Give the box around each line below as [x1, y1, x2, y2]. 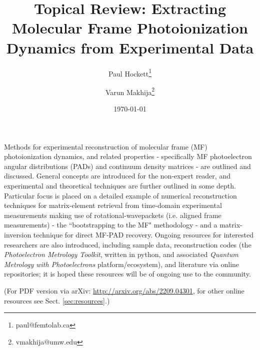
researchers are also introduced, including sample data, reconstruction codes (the [4, 239, 251, 249]
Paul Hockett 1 [108, 66, 152, 78]
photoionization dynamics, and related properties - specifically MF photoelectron [4, 151, 252, 161]
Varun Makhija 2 [105, 85, 155, 97]
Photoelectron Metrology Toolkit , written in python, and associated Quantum [4, 249, 238, 259]
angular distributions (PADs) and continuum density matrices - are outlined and [4, 160, 251, 171]
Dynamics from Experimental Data [6, 37, 254, 57]
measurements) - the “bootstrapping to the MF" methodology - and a [4, 219, 217, 230]
